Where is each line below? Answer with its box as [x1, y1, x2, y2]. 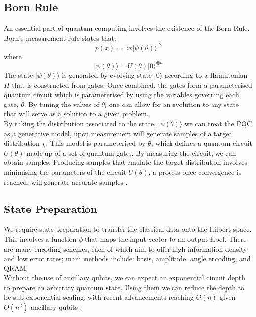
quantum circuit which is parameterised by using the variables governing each [4, 89, 239, 100]
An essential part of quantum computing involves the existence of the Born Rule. [4, 23, 250, 33]
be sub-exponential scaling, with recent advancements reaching [4, 292, 194, 302]
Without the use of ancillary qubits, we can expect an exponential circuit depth [4, 272, 245, 283]
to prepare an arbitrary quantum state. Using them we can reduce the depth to [4, 282, 245, 292]
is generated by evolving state [62, 69, 152, 80]
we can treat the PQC [184, 118, 252, 128]
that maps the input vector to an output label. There [85, 233, 247, 244]
